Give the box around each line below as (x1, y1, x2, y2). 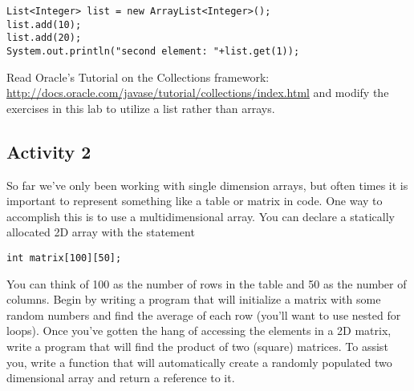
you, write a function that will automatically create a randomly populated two (6, 353, 392, 370)
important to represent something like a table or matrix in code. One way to (6, 192, 383, 209)
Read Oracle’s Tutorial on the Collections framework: (6, 68, 270, 85)
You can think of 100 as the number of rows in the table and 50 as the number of (6, 275, 407, 292)
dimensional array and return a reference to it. (6, 369, 235, 386)
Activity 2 (6, 139, 91, 163)
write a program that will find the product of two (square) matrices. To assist (6, 338, 388, 355)
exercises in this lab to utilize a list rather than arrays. (6, 99, 275, 116)
